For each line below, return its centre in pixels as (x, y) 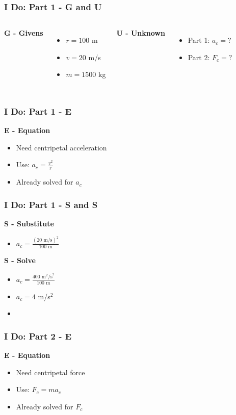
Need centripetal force (50, 372)
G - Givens (24, 33)
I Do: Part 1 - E (38, 111)
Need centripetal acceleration (61, 147)
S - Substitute (29, 224)
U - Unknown (141, 33)
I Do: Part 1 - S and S (51, 204)
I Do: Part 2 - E (38, 336)
